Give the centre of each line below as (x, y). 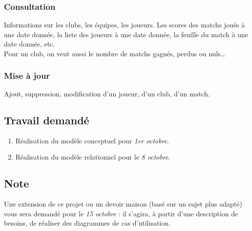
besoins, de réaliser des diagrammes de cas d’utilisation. (87, 223)
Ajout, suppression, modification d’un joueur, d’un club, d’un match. (107, 93)
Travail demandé (47, 120)
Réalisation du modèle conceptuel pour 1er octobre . (92, 140)
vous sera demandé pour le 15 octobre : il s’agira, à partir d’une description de (121, 213)
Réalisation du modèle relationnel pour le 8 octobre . (93, 157)
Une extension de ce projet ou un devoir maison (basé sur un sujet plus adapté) (123, 204)
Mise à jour (27, 75)
